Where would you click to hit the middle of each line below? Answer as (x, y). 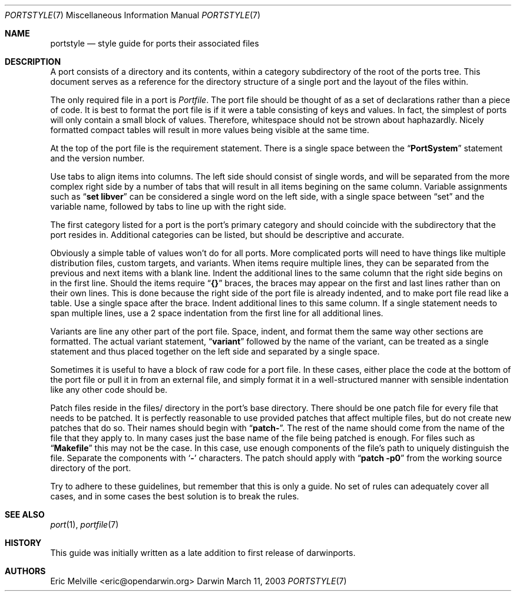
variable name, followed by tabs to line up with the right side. (168, 206)
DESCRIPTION (33, 62)
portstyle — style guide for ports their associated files (155, 43)
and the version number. (97, 158)
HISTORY (23, 543)
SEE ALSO (25, 514)
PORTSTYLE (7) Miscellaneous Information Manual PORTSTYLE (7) (133, 15)
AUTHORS (25, 571)
